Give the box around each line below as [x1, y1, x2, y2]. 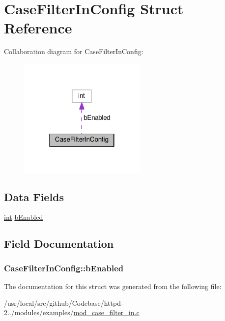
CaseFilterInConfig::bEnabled [4, 262, 124, 274]
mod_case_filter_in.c [73, 307, 140, 318]
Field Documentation [4, 236, 114, 251]
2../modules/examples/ [4, 307, 74, 318]
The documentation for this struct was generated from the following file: [4, 281, 222, 291]
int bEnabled [4, 212, 43, 222]
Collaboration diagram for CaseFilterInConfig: [4, 46, 143, 57]
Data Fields [4, 189, 64, 204]
